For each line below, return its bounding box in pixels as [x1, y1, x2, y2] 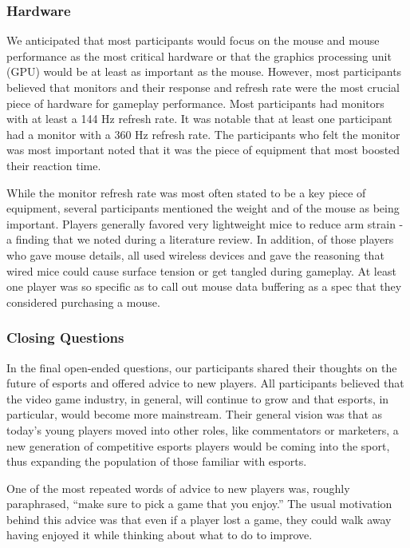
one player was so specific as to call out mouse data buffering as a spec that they [6, 278, 402, 295]
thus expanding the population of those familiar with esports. [6, 453, 307, 470]
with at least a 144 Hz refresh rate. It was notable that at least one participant [6, 110, 392, 127]
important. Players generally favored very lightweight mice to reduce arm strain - [6, 215, 404, 232]
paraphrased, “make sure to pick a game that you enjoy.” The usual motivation [6, 495, 392, 512]
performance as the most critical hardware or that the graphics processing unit [6, 47, 392, 64]
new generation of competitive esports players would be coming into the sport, [6, 437, 390, 454]
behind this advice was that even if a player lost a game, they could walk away [6, 510, 392, 527]
